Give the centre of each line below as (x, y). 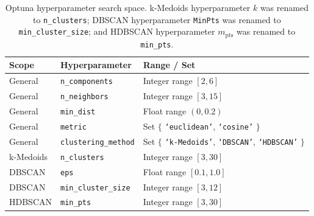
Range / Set (169, 65)
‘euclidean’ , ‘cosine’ (209, 126)
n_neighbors (84, 97)
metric (73, 127)
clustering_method (98, 142)
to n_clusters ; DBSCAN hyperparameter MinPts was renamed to (157, 19)
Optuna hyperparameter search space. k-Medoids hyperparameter (128, 7)
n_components (87, 82)
